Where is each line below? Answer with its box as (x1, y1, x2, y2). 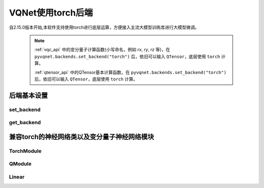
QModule (9, 161, 32, 168)
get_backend (9, 119, 41, 126)
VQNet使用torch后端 (9, 7, 93, 18)
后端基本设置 (9, 91, 48, 99)
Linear (9, 173, 24, 180)
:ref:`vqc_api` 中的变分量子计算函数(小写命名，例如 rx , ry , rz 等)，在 (34, 47, 171, 53)
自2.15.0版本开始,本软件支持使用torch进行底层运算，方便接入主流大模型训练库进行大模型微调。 (9, 24, 199, 30)
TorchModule (9, 148, 42, 154)
